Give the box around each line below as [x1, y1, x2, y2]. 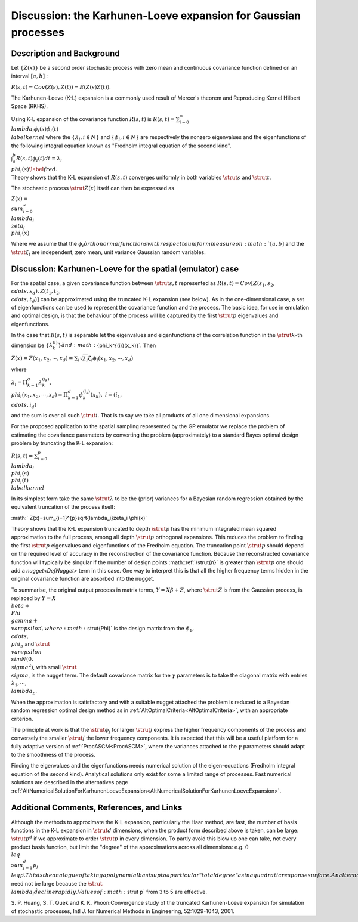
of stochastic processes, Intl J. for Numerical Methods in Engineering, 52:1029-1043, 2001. [11, 907, 235, 915]
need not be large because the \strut [11, 880, 103, 887]
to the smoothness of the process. [11, 751, 95, 759]
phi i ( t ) [11, 477, 29, 485]
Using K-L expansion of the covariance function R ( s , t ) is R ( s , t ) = [11, 115, 175, 122]
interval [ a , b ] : [11, 72, 48, 80]
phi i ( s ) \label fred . [11, 165, 58, 174]
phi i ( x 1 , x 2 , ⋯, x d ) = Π [11, 391, 69, 400]
